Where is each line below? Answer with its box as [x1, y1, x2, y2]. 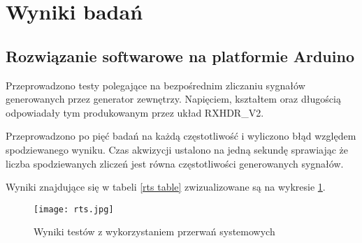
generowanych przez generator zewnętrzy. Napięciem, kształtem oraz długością [6, 91, 341, 106]
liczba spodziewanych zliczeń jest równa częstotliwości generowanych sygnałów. [6, 156, 344, 170]
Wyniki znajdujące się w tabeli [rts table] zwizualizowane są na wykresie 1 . [6, 179, 326, 194]
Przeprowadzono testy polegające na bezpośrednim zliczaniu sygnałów [6, 78, 305, 92]
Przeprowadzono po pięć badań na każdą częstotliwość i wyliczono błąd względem [6, 128, 356, 143]
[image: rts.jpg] [34, 204, 114, 214]
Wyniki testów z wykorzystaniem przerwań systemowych [34, 224, 275, 239]
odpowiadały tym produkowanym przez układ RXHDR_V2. [6, 105, 264, 119]
